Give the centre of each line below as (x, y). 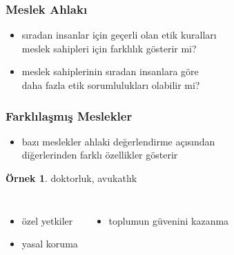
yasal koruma (50, 244)
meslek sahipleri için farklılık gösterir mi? (109, 48)
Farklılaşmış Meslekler (69, 115)
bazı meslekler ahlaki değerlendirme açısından (118, 141)
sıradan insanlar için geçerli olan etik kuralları (119, 35)
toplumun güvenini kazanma (169, 220)
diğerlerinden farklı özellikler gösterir (100, 155)
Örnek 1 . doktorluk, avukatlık (71, 178)
